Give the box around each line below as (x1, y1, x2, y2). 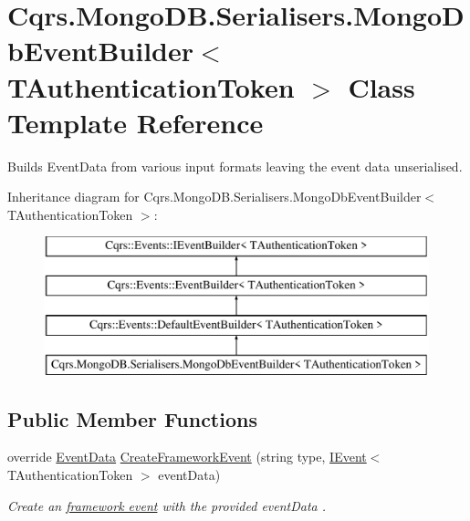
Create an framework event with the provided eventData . (7, 495, 327, 515)
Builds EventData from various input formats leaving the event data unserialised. (7, 156, 463, 175)
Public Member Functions (7, 404, 257, 432)
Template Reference (7, 103, 264, 141)
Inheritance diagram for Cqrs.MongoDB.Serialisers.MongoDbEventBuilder (7, 187, 422, 206)
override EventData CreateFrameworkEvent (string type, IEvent (7, 447, 367, 466)
